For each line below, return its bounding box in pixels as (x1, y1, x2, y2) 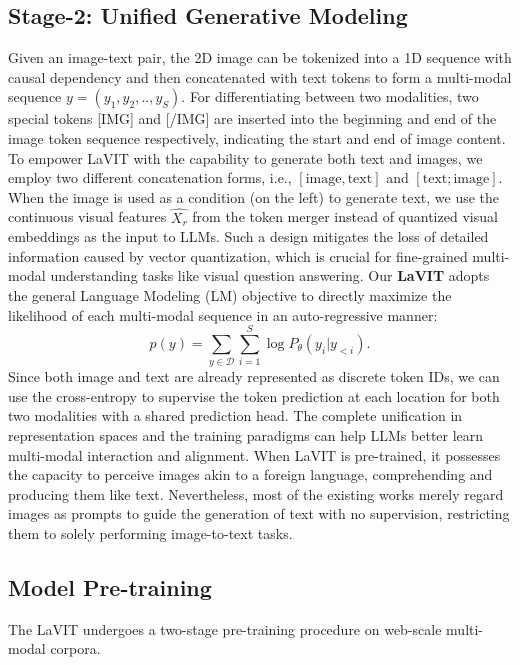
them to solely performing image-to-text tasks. (8, 523, 293, 544)
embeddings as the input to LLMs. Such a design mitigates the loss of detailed (8, 226, 489, 247)
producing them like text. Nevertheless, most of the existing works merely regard (8, 483, 504, 504)
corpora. (50, 638, 101, 659)
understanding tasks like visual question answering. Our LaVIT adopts (50, 265, 490, 286)
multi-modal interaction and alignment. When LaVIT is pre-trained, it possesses (8, 444, 501, 465)
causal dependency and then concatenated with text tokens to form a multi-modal (8, 66, 512, 87)
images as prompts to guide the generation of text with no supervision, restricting (8, 503, 510, 524)
